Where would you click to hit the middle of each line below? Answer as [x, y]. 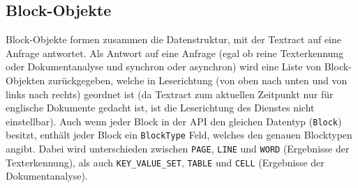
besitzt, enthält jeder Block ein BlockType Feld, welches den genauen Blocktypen [179, 135]
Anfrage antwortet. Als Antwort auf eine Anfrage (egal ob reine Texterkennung [175, 53]
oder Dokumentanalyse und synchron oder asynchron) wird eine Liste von [164, 66]
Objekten [25, 80]
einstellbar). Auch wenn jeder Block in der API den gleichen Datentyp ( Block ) [174, 121]
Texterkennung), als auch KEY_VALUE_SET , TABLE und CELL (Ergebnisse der [165, 162]
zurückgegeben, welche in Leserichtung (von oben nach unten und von [198, 80]
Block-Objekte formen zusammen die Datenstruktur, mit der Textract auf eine [174, 39]
